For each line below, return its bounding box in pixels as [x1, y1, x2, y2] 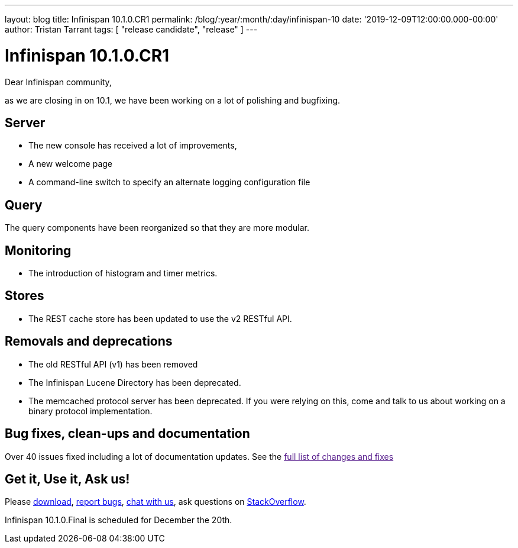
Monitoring [5, 243, 72, 258]
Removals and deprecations [5, 334, 173, 349]
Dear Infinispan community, [5, 76, 112, 87]
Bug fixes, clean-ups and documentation [5, 426, 250, 441]
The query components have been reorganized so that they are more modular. [5, 223, 309, 233]
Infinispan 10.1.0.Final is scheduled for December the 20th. [5, 515, 232, 526]
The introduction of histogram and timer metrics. [28, 268, 218, 279]
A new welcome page [28, 159, 113, 169]
